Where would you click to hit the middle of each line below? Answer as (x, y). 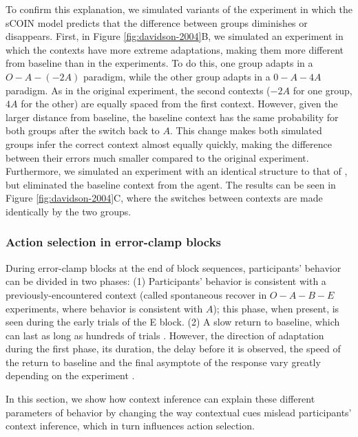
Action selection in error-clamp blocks (114, 242)
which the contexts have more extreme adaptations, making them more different (175, 49)
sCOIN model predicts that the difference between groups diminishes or (157, 22)
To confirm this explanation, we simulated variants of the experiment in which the (179, 9)
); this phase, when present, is (276, 308)
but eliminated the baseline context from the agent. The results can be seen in (171, 184)
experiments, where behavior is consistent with (104, 308)
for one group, (323, 90)
